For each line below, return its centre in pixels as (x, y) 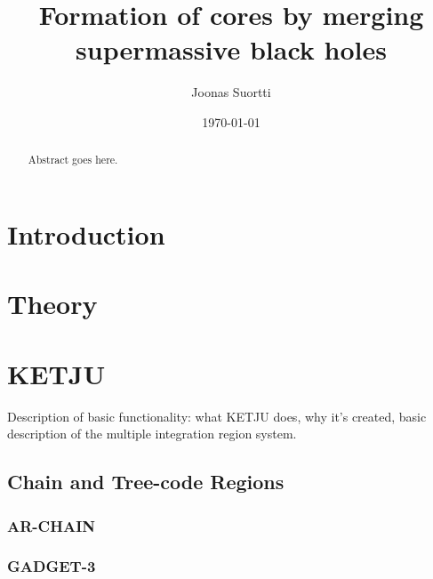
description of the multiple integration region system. (152, 434)
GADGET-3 (52, 566)
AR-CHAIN (51, 525)
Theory (52, 304)
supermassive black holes (231, 49)
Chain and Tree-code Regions (146, 482)
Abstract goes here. (73, 160)
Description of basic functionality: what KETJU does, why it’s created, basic (217, 416)
